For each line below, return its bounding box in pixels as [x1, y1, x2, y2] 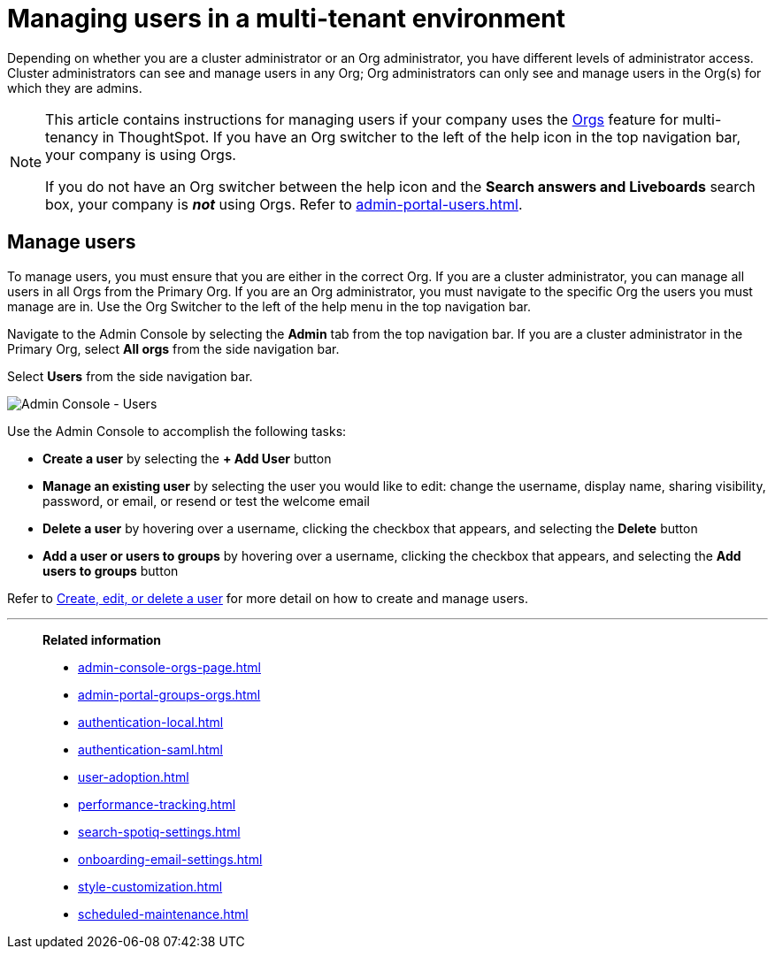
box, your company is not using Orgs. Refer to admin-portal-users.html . [45, 195, 523, 213]
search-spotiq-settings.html [78, 823, 241, 839]
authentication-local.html [78, 714, 224, 730]
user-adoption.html [78, 769, 189, 784]
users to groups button [42, 562, 179, 578]
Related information [42, 631, 162, 647]
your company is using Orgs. [45, 145, 236, 164]
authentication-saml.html [78, 741, 223, 757]
